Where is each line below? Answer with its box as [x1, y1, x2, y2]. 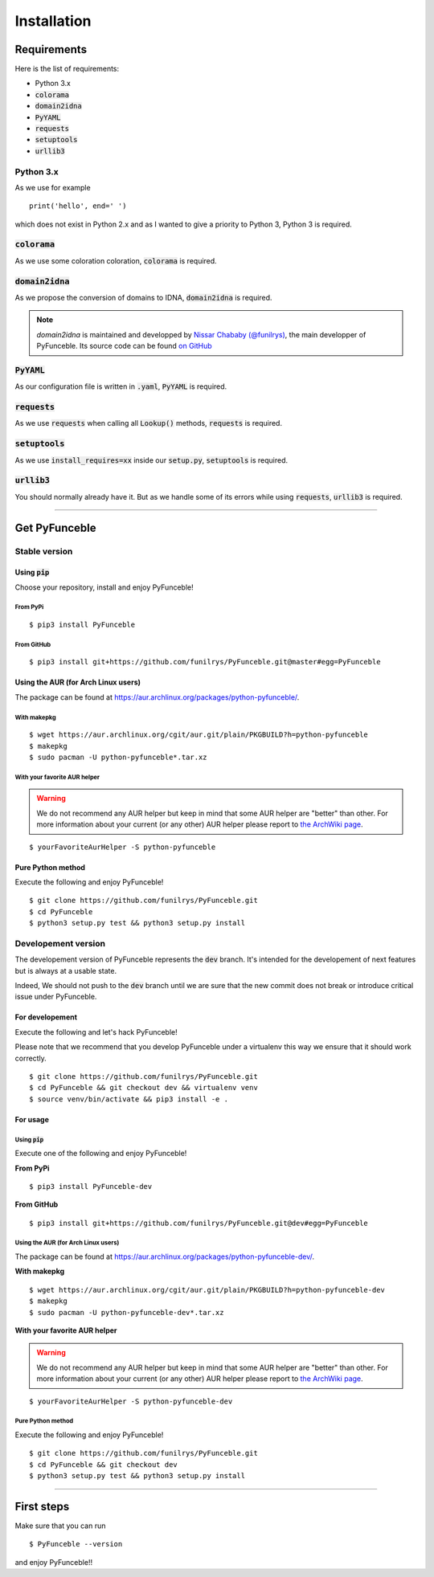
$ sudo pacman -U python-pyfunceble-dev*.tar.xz [29, 1308, 224, 1317]
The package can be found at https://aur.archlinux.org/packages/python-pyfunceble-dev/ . [14, 1252, 315, 1261]
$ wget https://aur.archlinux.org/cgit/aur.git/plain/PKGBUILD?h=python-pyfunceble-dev [29, 1285, 386, 1294]
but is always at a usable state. [14, 966, 117, 975]
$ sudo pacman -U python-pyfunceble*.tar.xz [29, 753, 208, 762]
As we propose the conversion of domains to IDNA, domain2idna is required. [14, 293, 272, 302]
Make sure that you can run [14, 1521, 106, 1530]
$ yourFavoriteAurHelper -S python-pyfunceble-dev [29, 1396, 233, 1406]
